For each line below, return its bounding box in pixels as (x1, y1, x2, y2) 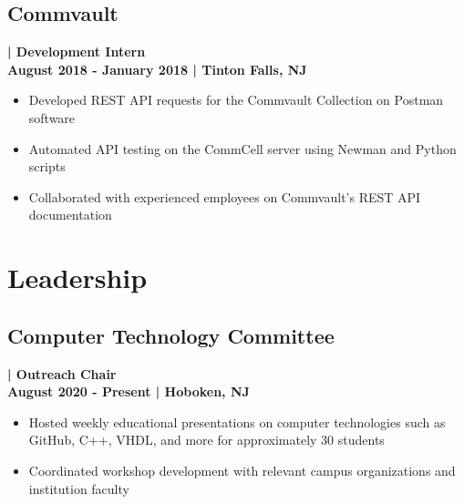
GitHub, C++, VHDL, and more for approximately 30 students (28, 430, 385, 449)
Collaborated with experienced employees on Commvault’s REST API (28, 187, 421, 206)
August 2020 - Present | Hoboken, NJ (7, 382, 250, 401)
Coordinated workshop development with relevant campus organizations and (28, 460, 456, 479)
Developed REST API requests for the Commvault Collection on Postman (28, 90, 444, 109)
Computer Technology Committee (7, 321, 335, 349)
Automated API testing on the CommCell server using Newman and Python (28, 139, 457, 158)
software (28, 108, 76, 127)
